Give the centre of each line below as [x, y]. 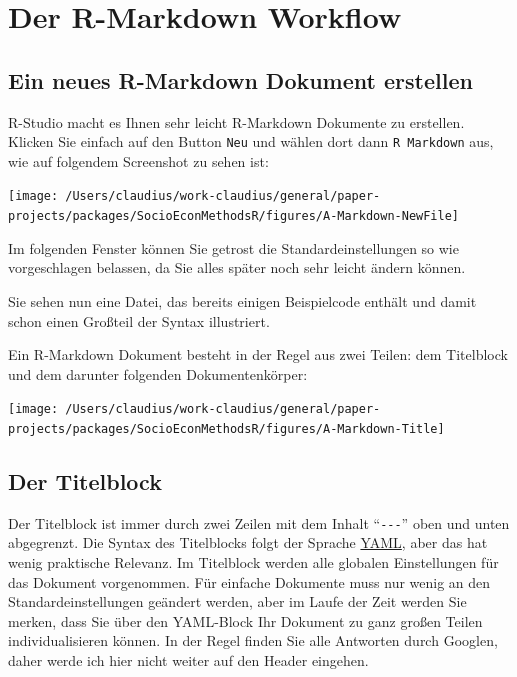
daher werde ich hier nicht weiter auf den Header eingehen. [188, 660]
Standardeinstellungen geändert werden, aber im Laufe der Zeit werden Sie [237, 601]
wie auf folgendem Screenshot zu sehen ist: [138, 160]
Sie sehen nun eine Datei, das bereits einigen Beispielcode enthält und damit [242, 300]
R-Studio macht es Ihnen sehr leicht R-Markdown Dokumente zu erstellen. [236, 121]
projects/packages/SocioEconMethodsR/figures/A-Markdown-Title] [226, 428]
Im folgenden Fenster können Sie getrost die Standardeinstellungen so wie [233, 247]
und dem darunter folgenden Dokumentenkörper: [158, 373]
